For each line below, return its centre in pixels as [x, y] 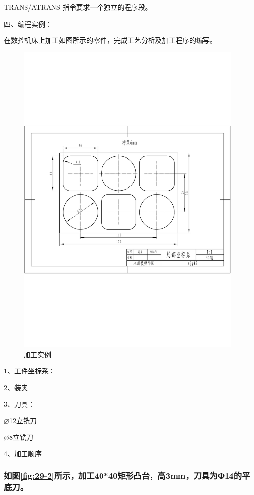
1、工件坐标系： [30, 371]
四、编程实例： [28, 23]
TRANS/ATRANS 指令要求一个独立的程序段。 [78, 7]
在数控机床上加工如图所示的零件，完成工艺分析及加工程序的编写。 [110, 40]
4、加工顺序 [23, 453]
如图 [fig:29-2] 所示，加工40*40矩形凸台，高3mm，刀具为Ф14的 [123, 475]
